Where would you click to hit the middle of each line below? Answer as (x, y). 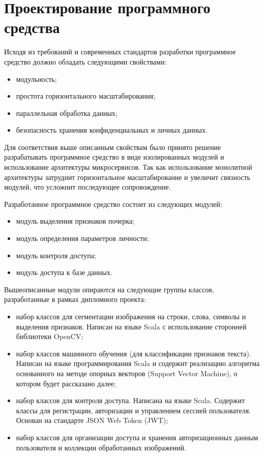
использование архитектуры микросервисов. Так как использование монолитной (128, 167)
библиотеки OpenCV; (50, 336)
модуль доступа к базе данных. (64, 272)
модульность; (36, 79)
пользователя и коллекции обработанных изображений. (101, 447)
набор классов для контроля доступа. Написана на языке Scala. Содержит (130, 400)
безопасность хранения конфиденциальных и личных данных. (112, 130)
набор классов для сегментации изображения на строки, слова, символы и (131, 316)
